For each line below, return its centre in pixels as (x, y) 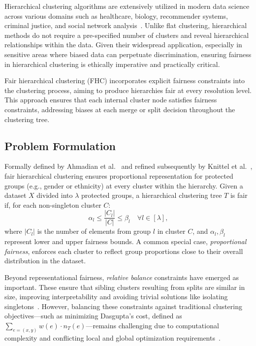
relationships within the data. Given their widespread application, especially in (123, 45)
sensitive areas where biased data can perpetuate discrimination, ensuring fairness (128, 54)
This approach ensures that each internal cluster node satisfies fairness (111, 100)
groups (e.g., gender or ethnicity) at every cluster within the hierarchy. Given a (124, 185)
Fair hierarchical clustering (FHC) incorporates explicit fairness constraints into (125, 80)
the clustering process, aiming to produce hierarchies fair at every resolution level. (128, 90)
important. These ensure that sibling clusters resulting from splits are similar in (125, 287)
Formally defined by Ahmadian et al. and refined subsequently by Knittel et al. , (128, 166)
